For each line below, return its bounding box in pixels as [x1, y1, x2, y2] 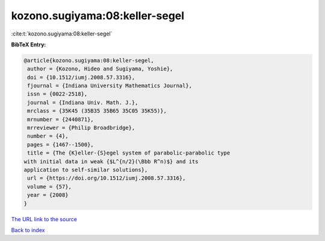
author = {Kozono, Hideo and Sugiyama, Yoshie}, [27, 66, 173, 72]
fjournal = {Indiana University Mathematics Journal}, [27, 82, 193, 90]
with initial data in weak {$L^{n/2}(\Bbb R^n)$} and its [23, 158, 199, 165]
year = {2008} [27, 192, 69, 198]
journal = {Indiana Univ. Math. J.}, [27, 99, 138, 106]
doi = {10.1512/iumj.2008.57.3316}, [27, 74, 135, 81]
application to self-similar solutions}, [23, 166, 148, 173]
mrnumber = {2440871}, [27, 116, 94, 123]
